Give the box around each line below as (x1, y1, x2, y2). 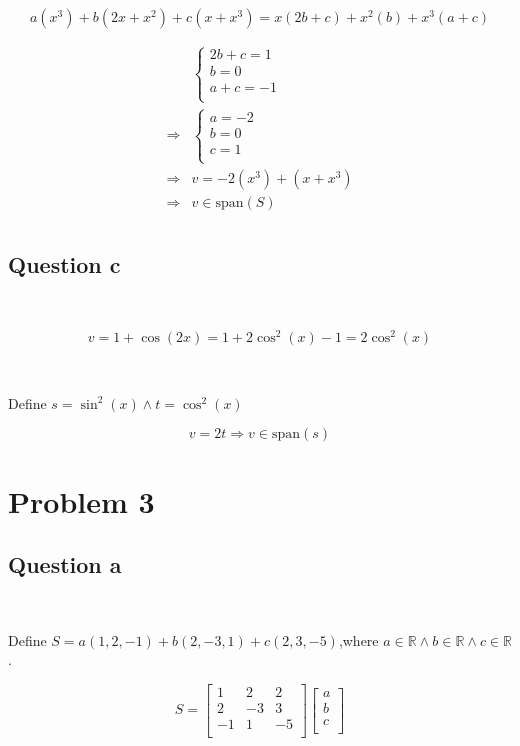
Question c (8, 248, 121, 279)
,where (338, 629, 379, 650)
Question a (8, 549, 122, 580)
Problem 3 (8, 480, 155, 521)
